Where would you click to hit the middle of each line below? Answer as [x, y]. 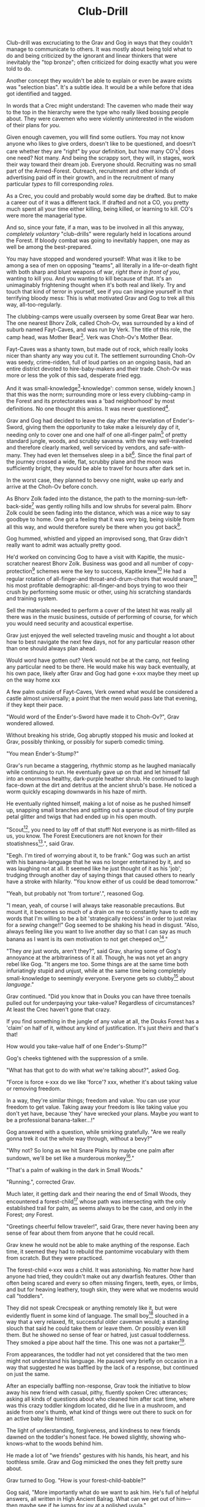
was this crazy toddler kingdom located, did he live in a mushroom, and [96, 1405]
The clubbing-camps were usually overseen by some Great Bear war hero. [100, 316]
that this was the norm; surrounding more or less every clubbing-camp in [99, 395]
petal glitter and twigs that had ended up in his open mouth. [82, 816]
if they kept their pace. [35, 704]
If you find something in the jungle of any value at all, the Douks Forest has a [103, 1021]
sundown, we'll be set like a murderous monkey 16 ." [70, 1158]
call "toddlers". [25, 1296]
